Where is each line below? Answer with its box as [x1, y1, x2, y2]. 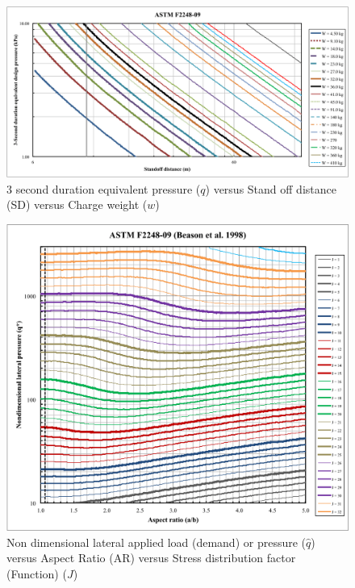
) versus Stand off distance [205, 180, 336, 197]
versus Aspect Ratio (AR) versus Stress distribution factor [6, 549, 296, 566]
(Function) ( [6, 565, 67, 582]
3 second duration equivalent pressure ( [6, 180, 201, 197]
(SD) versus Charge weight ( [6, 196, 148, 213]
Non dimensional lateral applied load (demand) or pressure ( [6, 533, 307, 550]
